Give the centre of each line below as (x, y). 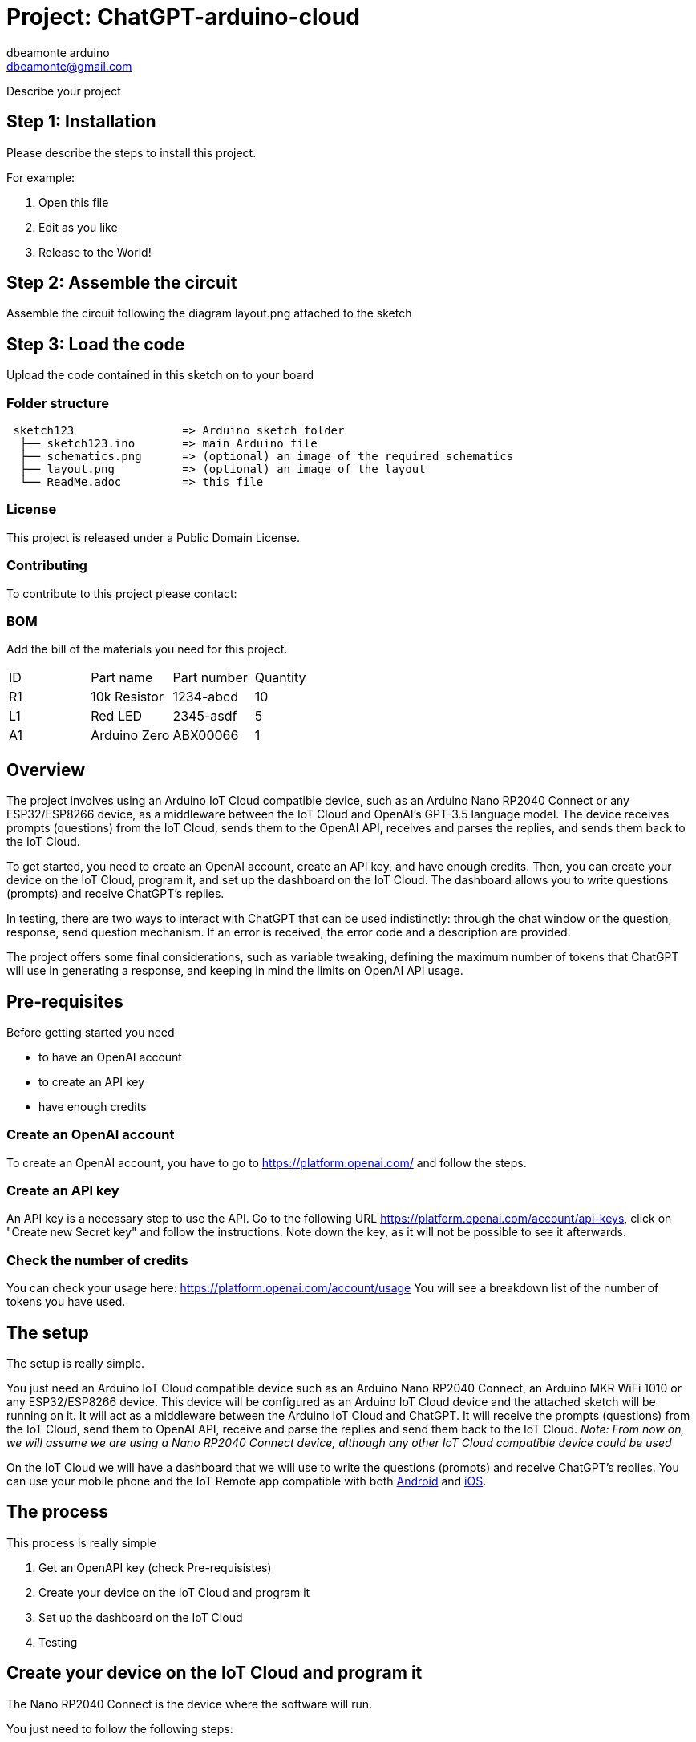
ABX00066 (206, 736)
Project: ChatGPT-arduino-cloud (183, 17)
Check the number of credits (97, 1260)
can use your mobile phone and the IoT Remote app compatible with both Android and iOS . (247, 1481)
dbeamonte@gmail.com (69, 66)
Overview (46, 770)
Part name (122, 678)
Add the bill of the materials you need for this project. (147, 649)
